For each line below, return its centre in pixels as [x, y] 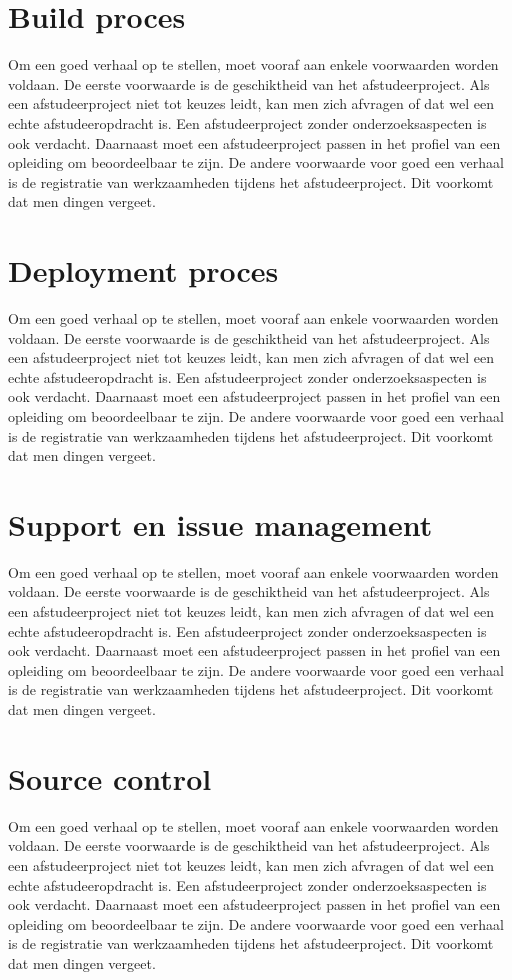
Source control [110, 777]
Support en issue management [220, 523]
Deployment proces [143, 270]
